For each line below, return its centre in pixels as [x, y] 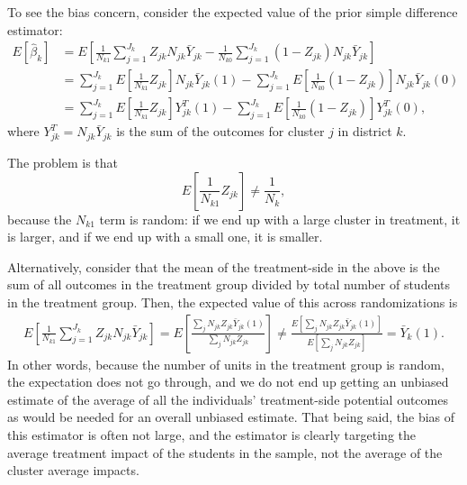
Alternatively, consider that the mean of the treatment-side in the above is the [224, 266]
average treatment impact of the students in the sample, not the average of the [225, 452]
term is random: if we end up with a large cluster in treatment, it [280, 219]
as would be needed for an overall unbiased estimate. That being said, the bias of [231, 417]
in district [365, 131]
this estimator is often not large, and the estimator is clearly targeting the [212, 434]
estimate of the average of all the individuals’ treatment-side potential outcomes [228, 399]
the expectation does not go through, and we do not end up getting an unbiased [228, 382]
